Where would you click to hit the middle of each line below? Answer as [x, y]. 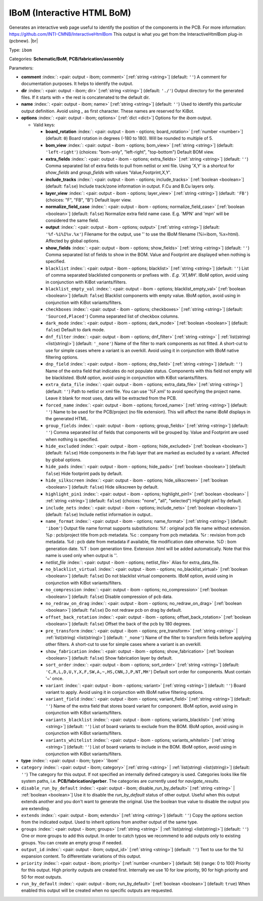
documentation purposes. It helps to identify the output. [77, 84]
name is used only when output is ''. [82, 556]
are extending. [36, 808]
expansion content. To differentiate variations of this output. [81, 856]
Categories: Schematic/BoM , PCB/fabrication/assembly [66, 59]
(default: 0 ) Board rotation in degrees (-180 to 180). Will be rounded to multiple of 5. [129, 138]
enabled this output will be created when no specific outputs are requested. [97, 890]
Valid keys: [44, 125]
